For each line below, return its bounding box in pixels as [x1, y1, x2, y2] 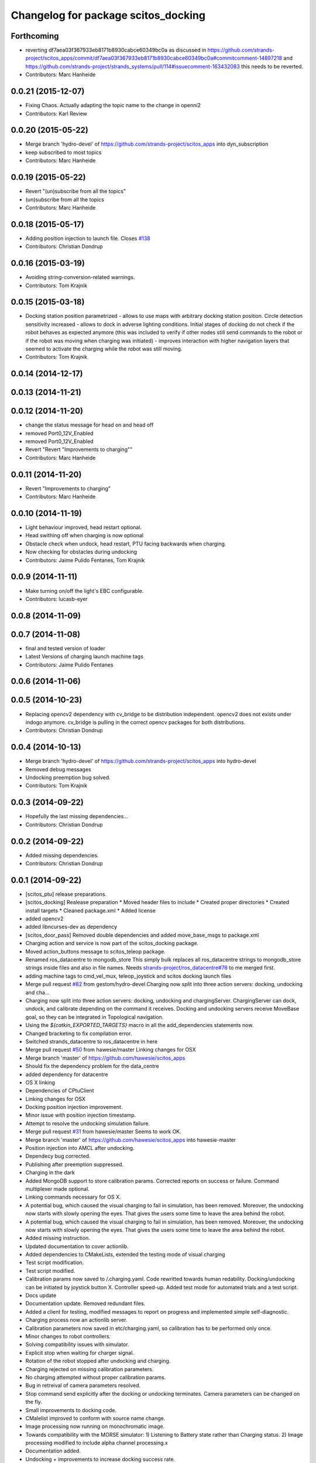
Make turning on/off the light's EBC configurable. [25, 587, 144, 594]
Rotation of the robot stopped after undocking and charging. [25, 1358, 171, 1365]
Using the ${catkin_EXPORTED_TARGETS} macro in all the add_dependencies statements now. [25, 1022, 254, 1029]
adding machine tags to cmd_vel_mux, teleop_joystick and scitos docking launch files [25, 972, 231, 980]
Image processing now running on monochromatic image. [25, 1423, 165, 1430]
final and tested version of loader [25, 644, 105, 652]
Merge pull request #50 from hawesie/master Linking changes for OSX [25, 1046, 196, 1053]
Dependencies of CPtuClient [25, 1087, 94, 1094]
